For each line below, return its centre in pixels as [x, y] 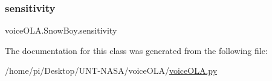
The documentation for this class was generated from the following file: [136, 50]
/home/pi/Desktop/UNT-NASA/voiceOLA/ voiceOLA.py [111, 70]
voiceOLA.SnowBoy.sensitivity [61, 30]
